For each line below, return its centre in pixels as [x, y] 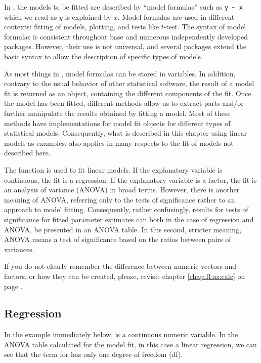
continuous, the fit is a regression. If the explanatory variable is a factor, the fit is [130, 179]
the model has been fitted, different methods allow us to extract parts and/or [124, 103]
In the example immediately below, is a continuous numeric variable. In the [121, 334]
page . [13, 286]
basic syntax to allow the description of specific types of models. [103, 56]
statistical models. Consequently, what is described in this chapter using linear [126, 133]
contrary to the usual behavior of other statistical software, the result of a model [129, 83]
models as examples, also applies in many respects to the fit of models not [119, 143]
